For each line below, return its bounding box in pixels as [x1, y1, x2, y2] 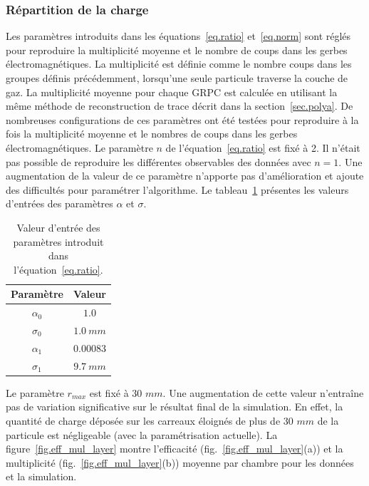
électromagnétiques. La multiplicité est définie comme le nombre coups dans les [6, 56, 352, 71]
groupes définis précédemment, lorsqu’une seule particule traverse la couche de [6, 71, 348, 85]
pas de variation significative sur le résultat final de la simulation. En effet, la [6, 399, 343, 414]
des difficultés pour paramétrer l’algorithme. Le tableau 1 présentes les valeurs [6, 182, 349, 197]
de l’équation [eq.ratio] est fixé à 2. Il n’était [165, 140, 360, 155]
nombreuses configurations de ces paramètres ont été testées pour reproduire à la [6, 112, 359, 127]
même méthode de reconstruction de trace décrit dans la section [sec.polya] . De [6, 98, 353, 113]
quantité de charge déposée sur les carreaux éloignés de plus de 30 [6, 413, 293, 428]
